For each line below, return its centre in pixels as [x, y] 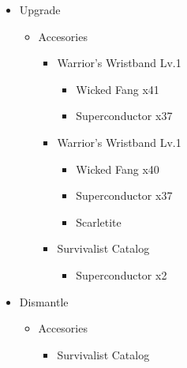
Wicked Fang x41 [118, 89]
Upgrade [40, 9]
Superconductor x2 [122, 274]
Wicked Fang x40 [118, 169]
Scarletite [99, 222]
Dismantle [44, 301]
